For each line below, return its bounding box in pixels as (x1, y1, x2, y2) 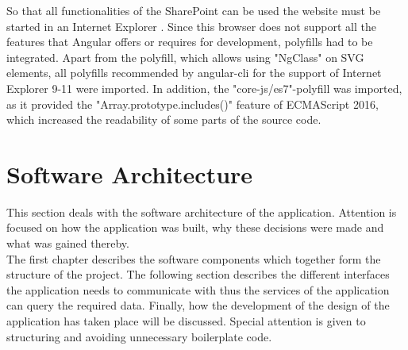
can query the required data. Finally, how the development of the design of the (6, 297, 390, 313)
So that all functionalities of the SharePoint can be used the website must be (6, 2, 381, 18)
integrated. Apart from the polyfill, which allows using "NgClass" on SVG (6, 48, 364, 65)
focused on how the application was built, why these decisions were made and (6, 219, 384, 236)
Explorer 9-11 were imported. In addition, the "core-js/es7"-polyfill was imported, (6, 79, 402, 96)
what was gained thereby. (6, 235, 129, 252)
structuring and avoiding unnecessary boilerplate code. (6, 328, 272, 344)
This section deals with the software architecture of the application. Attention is (6, 203, 397, 220)
